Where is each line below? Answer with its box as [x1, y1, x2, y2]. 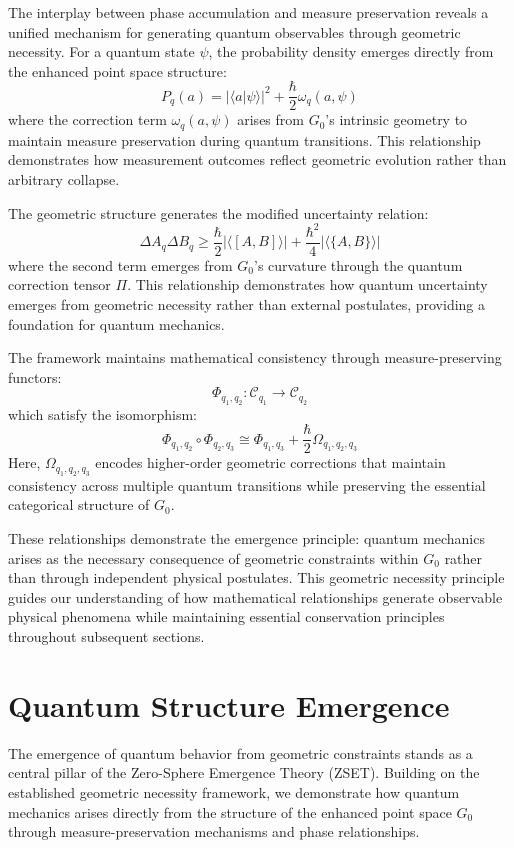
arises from [237, 109, 304, 130]
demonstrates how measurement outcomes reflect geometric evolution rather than [8, 149, 507, 170]
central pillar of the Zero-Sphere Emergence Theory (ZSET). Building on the [8, 762, 480, 783]
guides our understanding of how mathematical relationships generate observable [8, 586, 503, 607]
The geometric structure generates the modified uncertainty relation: [8, 202, 429, 223]
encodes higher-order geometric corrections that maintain [95, 452, 446, 473]
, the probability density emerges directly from [208, 41, 494, 62]
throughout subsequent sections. [8, 626, 205, 647]
